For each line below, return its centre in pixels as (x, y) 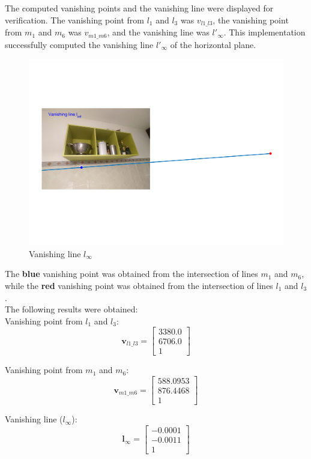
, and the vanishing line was (158, 32)
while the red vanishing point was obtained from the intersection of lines (139, 285)
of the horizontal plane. (213, 44)
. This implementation (264, 32)
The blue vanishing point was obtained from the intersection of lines (131, 274)
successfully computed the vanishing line (79, 44)
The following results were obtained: (71, 309)
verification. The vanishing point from (74, 20)
